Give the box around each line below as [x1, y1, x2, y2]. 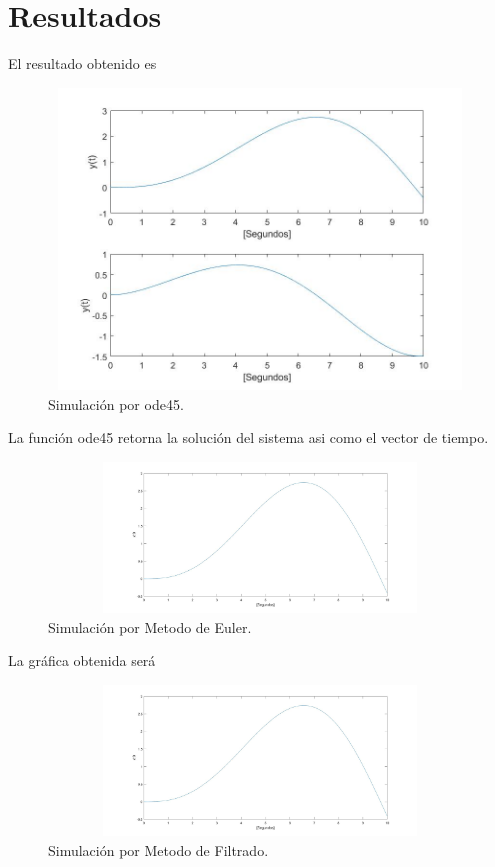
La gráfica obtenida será [8, 650, 156, 671]
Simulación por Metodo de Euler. [48, 616, 252, 637]
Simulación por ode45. [48, 393, 184, 414]
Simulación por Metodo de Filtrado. [48, 839, 269, 860]
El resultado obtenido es [8, 53, 157, 74]
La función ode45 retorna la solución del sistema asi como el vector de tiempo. [8, 427, 489, 448]
